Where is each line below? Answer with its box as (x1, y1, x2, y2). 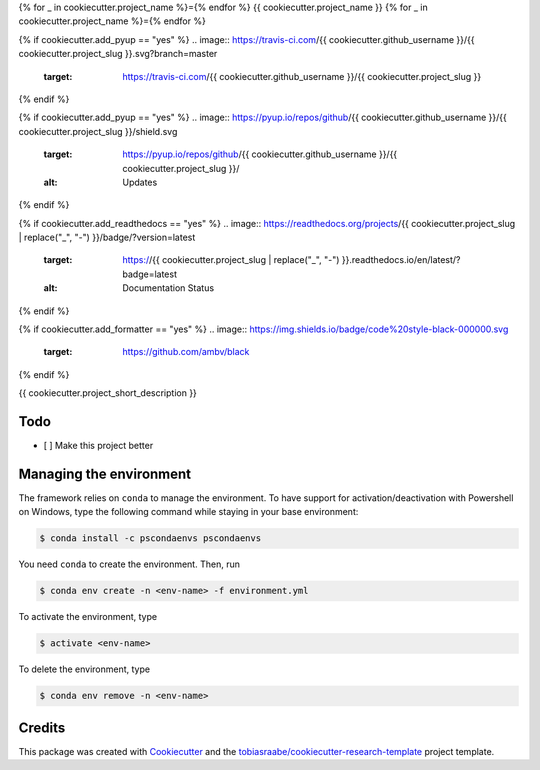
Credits (18, 719, 66, 736)
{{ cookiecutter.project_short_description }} (18, 387, 197, 399)
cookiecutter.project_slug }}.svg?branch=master (18, 48, 218, 60)
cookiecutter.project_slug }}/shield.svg (18, 125, 178, 137)
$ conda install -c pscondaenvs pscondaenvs (39, 533, 262, 544)
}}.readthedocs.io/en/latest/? (341, 254, 461, 266)
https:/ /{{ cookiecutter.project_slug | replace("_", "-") (122, 254, 340, 266)
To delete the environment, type (18, 663, 150, 675)
